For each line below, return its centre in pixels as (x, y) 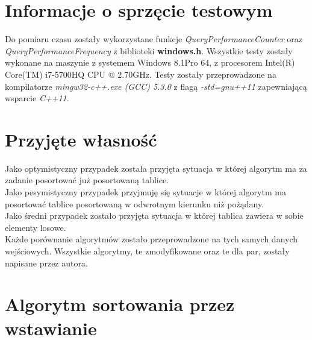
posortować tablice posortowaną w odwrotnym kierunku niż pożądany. (135, 203)
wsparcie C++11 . (37, 98)
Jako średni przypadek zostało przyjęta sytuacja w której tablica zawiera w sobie (154, 216)
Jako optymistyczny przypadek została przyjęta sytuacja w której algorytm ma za (156, 168)
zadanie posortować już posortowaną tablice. (87, 180)
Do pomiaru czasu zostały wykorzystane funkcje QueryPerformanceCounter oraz (154, 39)
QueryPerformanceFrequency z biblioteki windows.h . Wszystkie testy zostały (149, 50)
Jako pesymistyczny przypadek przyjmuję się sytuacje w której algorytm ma (145, 192)
